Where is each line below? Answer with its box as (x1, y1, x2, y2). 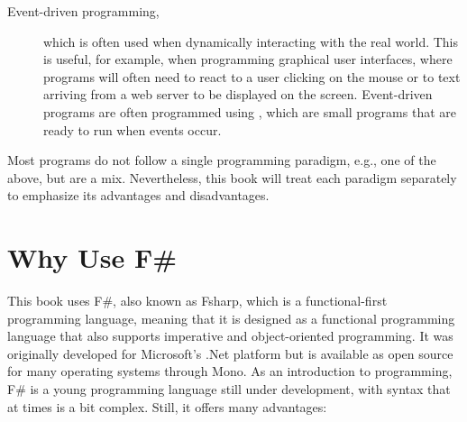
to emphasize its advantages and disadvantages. (7, 186, 270, 205)
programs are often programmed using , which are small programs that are (43, 102, 456, 121)
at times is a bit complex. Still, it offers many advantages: (7, 397, 327, 416)
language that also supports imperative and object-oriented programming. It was (7, 326, 453, 345)
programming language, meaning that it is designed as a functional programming (7, 308, 455, 327)
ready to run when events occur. (43, 120, 222, 139)
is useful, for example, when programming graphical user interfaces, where (43, 50, 453, 69)
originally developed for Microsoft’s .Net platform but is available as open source (7, 344, 453, 362)
